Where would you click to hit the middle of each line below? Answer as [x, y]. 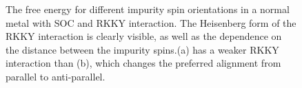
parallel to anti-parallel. [56, 76]
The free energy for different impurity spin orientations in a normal [148, 9]
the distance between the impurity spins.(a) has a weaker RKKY [142, 49]
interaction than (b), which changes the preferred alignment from [143, 63]
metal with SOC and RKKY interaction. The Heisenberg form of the [151, 22]
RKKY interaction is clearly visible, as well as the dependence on [144, 36]
